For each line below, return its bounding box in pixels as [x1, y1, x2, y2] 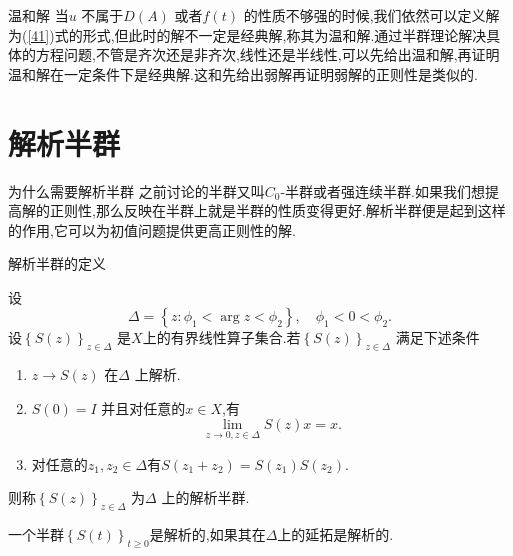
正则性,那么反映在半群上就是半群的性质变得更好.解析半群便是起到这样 [49, 200, 506, 221]
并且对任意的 [101, 397, 186, 418]
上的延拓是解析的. [277, 524, 394, 545]
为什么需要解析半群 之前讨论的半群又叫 [8, 180, 265, 201]
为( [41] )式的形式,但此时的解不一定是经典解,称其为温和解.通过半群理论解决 [8, 24, 487, 45]
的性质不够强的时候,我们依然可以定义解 [243, 5, 500, 25]
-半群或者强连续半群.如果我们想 [280, 180, 485, 201]
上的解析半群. [161, 487, 250, 508]
